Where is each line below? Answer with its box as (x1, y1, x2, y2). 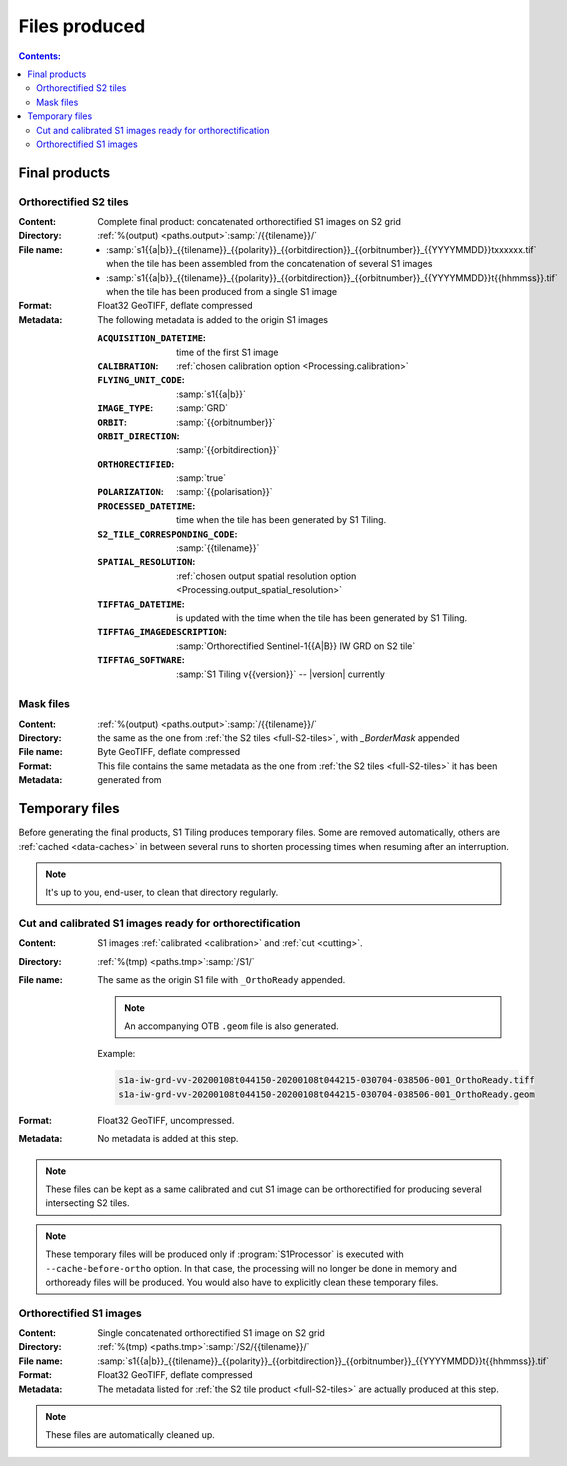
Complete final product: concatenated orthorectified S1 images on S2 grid (97, 216, 402, 228)
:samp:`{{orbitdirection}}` (176, 444, 280, 456)
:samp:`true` (176, 472, 227, 484)
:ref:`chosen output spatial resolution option (176, 570, 357, 582)
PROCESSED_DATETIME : (97, 500, 196, 512)
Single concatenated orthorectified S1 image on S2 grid (97, 1327, 325, 1339)
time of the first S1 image (176, 346, 279, 358)
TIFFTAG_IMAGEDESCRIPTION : (97, 626, 227, 638)
